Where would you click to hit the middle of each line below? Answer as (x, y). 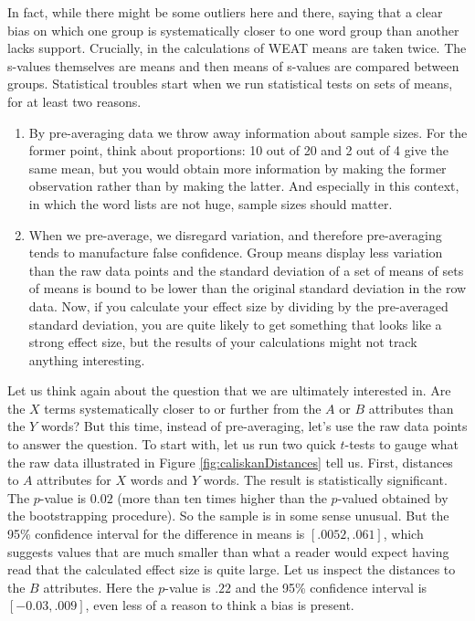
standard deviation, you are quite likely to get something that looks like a (235, 324)
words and (159, 480)
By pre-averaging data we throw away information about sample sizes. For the (248, 132)
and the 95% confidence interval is (331, 587)
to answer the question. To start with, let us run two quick (172, 444)
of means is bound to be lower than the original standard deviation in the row (248, 288)
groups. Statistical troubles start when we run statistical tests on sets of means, (230, 84)
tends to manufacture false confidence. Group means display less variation (236, 253)
